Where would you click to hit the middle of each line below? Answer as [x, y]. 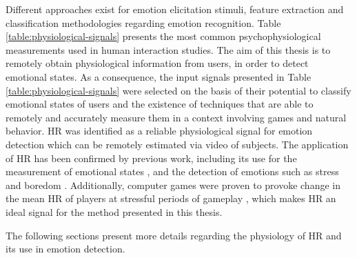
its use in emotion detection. [65, 249]
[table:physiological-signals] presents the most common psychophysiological [163, 36]
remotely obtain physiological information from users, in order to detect [157, 63]
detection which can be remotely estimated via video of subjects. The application [177, 144]
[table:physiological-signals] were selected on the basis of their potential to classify [178, 90]
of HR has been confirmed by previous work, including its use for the [151, 158]
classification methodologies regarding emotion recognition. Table [143, 22]
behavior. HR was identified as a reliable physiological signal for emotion [159, 131]
